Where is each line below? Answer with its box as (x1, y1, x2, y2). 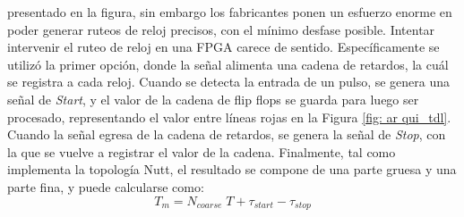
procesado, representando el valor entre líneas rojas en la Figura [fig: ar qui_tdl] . (7, 107, 451, 126)
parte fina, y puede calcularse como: (7, 177, 204, 196)
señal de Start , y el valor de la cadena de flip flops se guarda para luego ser (7, 89, 419, 108)
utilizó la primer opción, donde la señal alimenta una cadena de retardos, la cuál (7, 54, 449, 73)
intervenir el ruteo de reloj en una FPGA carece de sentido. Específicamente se (7, 38, 440, 56)
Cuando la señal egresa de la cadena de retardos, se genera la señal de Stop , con (7, 125, 446, 144)
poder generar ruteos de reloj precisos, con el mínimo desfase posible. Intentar (7, 20, 435, 38)
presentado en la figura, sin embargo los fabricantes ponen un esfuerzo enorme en (7, 3, 452, 21)
